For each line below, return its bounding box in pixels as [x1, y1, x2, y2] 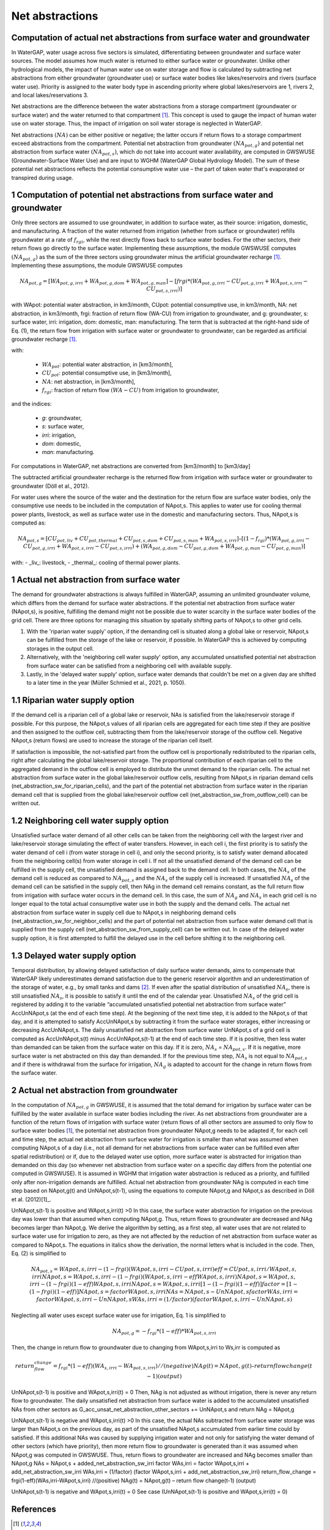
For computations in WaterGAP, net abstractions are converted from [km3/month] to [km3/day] [11, 462, 251, 469]
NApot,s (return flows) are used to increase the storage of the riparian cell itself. [11, 737, 213, 744]
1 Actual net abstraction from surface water [11, 575, 180, 585]
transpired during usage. [11, 174, 73, 181]
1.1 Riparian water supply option [11, 695, 134, 706]
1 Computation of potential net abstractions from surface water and [11, 190, 274, 200]
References [11, 1504, 56, 1515]
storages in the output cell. [26, 644, 94, 652]
